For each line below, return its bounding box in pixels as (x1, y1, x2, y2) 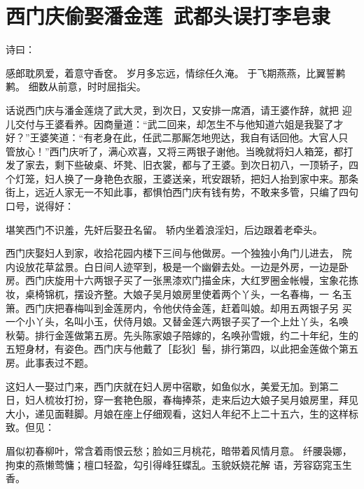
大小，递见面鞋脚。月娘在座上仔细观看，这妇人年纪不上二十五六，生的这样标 (6, 406, 358, 420)
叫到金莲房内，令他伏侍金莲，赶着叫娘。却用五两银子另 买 (83, 300, 352, 315)
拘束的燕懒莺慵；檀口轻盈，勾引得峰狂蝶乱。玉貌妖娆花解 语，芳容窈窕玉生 (6, 457, 352, 472)
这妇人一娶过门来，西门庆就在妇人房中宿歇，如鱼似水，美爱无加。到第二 (6, 378, 339, 393)
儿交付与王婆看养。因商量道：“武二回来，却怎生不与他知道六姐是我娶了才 (6, 116, 344, 131)
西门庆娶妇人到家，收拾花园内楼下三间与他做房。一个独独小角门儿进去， (6, 246, 339, 260)
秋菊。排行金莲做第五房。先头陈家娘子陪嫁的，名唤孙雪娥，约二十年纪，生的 (6, 327, 358, 342)
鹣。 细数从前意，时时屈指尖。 (6, 79, 146, 94)
